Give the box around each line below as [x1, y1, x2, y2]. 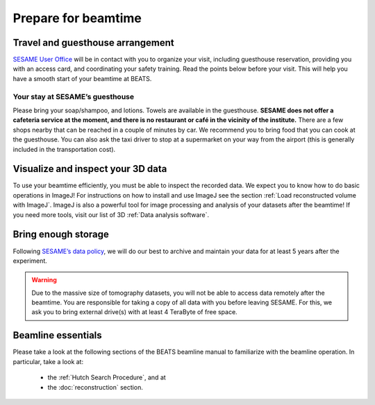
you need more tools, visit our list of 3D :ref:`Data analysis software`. [12, 210, 210, 218]
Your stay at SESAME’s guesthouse [12, 92, 135, 101]
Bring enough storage [12, 229, 109, 241]
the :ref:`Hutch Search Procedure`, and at [47, 373, 166, 381]
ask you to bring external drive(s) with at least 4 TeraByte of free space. [31, 308, 237, 316]
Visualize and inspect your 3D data [12, 163, 167, 175]
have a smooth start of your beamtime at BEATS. [12, 74, 152, 83]
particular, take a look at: [12, 357, 83, 365]
